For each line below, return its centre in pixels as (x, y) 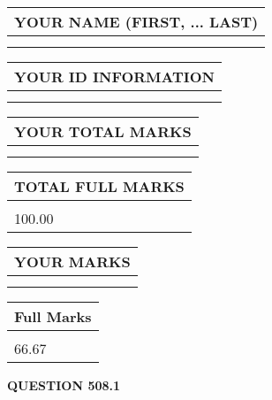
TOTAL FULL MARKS (99, 186)
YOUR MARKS (72, 262)
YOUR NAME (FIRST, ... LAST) (136, 22)
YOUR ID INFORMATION (114, 77)
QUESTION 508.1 (64, 385)
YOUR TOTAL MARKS (103, 131)
